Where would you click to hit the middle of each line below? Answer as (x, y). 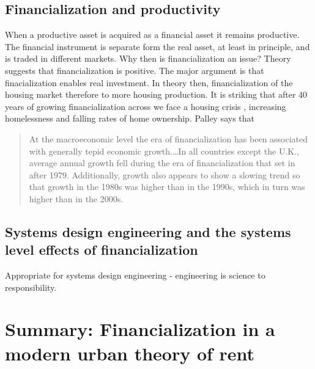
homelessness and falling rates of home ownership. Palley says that (130, 118)
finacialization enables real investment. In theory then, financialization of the (149, 82)
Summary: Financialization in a (140, 329)
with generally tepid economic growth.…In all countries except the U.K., (164, 151)
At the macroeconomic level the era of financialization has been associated (169, 138)
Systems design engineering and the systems (148, 231)
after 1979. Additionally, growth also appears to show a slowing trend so (165, 174)
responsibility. (31, 287)
